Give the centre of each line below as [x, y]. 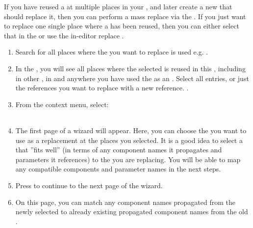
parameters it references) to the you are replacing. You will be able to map [128, 159]
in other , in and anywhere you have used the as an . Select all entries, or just [132, 78]
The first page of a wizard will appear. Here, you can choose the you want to [131, 130]
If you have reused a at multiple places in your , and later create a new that [118, 6]
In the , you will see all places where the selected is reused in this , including [130, 68]
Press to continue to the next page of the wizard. [89, 185]
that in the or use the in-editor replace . [64, 35]
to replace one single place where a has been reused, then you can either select [122, 26]
